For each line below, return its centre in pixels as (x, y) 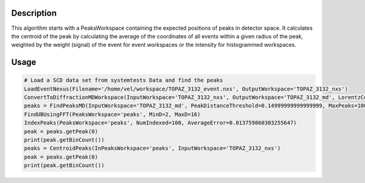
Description (34, 13)
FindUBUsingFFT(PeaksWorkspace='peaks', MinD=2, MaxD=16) (112, 114)
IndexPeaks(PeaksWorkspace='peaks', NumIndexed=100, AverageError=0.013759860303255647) (161, 123)
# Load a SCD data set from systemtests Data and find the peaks (123, 80)
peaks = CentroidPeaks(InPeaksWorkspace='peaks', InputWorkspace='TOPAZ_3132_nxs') (152, 148)
